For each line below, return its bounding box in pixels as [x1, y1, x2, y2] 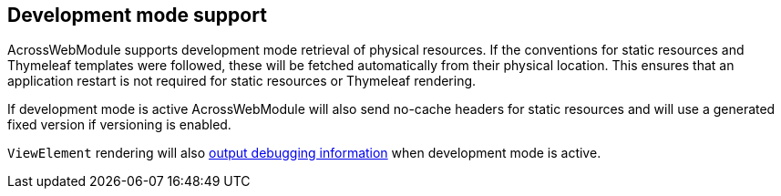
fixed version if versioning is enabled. [7, 117, 231, 133]
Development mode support [7, 4, 267, 26]
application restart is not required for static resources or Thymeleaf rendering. [7, 73, 477, 89]
